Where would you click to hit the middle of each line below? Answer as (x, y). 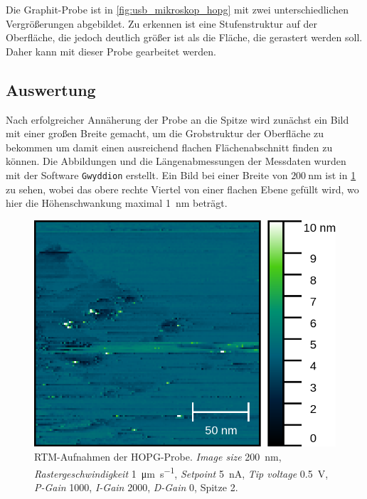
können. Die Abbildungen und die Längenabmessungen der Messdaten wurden (176, 161)
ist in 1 (341, 175)
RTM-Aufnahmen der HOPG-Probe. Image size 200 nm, (158, 456)
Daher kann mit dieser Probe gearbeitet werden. (111, 51)
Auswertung (51, 89)
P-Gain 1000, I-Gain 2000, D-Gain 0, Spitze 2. (136, 487)
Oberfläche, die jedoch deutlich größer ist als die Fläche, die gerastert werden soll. (184, 37)
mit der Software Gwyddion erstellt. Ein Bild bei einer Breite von (147, 175)
